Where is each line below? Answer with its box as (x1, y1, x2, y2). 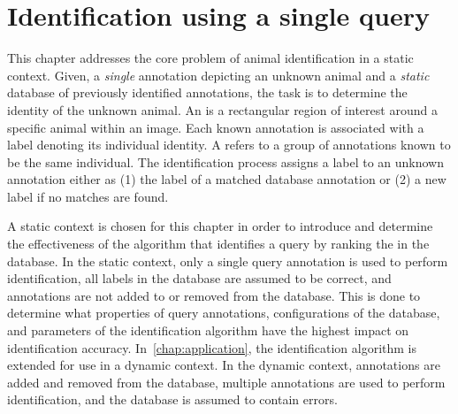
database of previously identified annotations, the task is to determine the (7, 83, 408, 102)
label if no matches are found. (7, 187, 169, 205)
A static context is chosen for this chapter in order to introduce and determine (7, 217, 433, 235)
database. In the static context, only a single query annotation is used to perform (7, 251, 448, 270)
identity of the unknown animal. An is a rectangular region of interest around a (7, 100, 438, 119)
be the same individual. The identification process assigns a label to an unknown (7, 152, 445, 171)
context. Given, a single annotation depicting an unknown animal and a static (7, 65, 430, 84)
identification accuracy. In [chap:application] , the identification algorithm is (7, 338, 417, 356)
